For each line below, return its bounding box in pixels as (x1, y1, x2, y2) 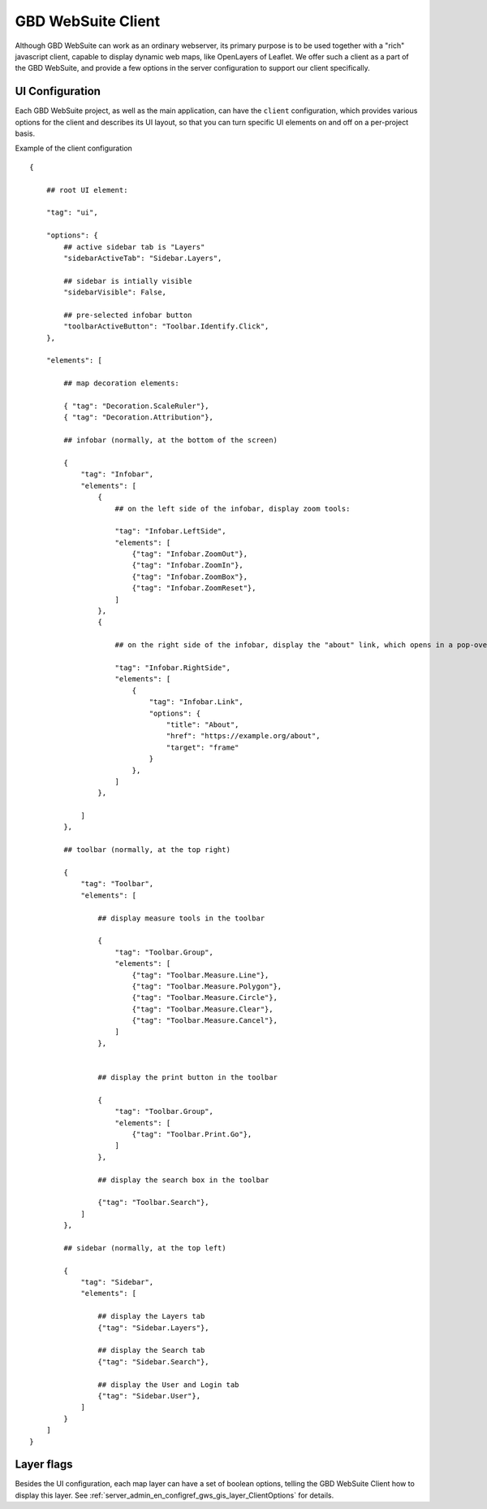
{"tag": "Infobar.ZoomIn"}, (131, 561, 243, 570)
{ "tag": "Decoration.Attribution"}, (63, 413, 214, 422)
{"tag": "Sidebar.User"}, (97, 1391, 201, 1400)
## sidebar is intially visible (63, 276, 192, 285)
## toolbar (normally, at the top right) (63, 846, 231, 855)
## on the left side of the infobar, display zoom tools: (114, 504, 351, 513)
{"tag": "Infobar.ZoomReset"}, (131, 584, 256, 593)
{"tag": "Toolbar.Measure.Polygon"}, (131, 981, 282, 991)
